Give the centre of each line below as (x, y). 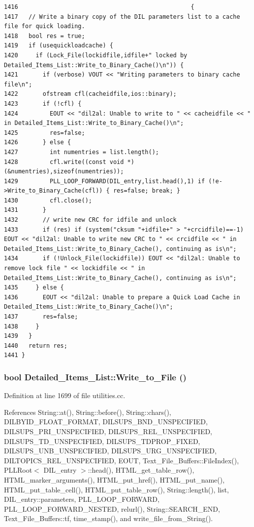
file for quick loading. (45, 26)
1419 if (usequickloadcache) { (59, 46)
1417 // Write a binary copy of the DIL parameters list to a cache (122, 17)
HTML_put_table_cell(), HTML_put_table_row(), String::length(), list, (116, 489)
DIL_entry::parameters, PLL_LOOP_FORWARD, (82, 499)
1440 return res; (36, 345)
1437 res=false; (41, 317)
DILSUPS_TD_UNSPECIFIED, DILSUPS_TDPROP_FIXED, (102, 441)
